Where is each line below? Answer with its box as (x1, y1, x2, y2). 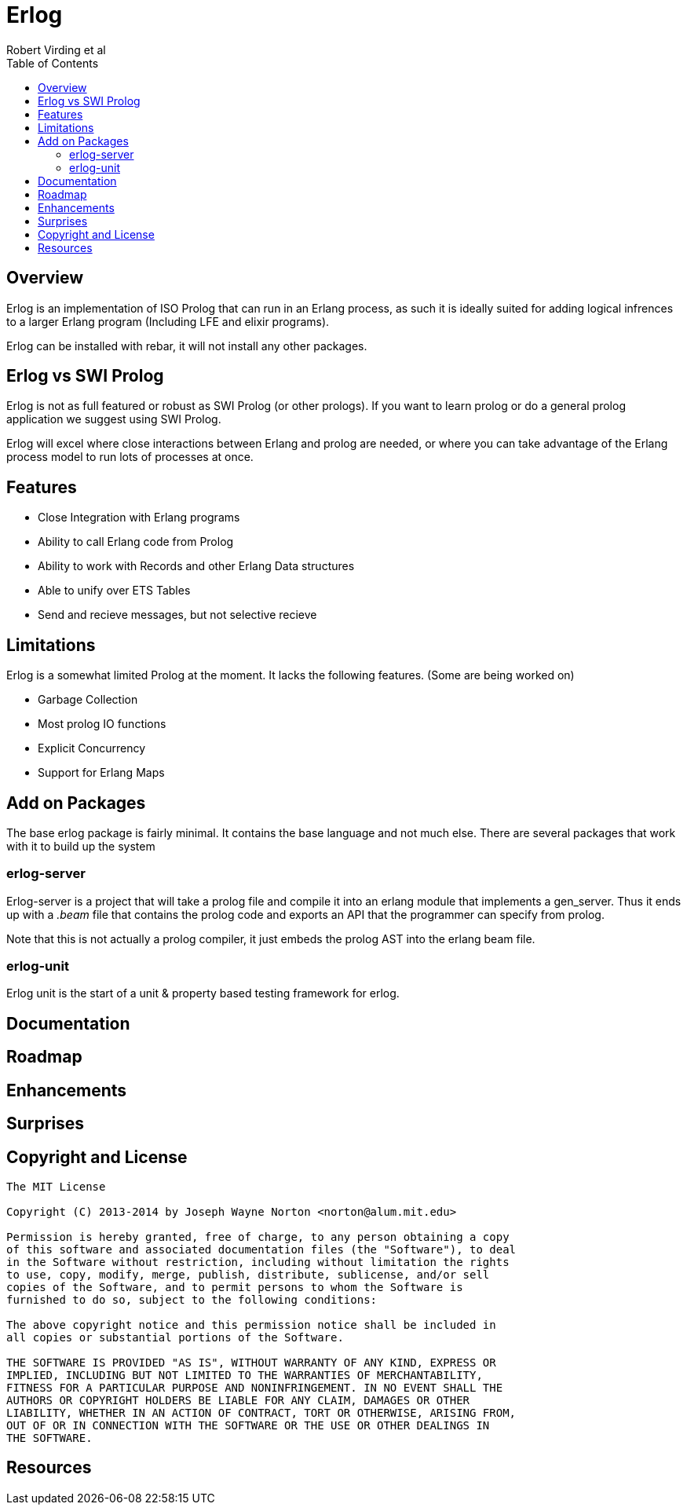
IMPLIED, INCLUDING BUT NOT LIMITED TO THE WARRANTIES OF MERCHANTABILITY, (6, 1369, 483, 1381)
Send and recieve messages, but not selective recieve (38, 608, 317, 622)
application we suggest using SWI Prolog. (6, 412, 221, 426)
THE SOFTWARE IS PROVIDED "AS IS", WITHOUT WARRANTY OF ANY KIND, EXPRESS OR (6, 1356, 496, 1369)
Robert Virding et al (6, 42, 106, 57)
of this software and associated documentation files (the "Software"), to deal (6, 1243, 517, 1256)
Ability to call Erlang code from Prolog (38, 535, 234, 549)
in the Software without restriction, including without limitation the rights (6, 1256, 510, 1268)
